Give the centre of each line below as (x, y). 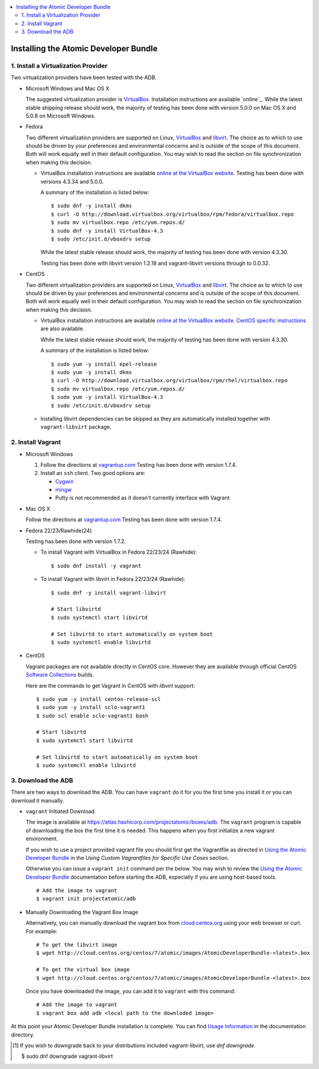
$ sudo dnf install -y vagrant (96, 566)
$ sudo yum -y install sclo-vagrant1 (91, 707)
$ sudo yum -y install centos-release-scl (99, 699)
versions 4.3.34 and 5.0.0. (72, 181)
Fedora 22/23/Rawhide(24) (59, 530)
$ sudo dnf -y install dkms (92, 206)
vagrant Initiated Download (60, 811)
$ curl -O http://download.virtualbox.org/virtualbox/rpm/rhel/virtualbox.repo (169, 381)
